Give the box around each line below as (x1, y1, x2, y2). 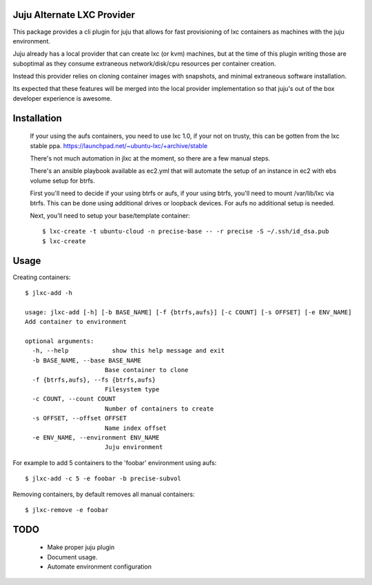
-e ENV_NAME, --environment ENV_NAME (32, 433, 160, 441)
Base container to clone (104, 366, 189, 374)
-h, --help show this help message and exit (32, 347, 225, 355)
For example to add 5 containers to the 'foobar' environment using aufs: (12, 458, 217, 466)
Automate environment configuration (47, 562, 152, 571)
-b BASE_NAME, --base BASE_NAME (32, 356, 141, 365)
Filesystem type (104, 385, 160, 393)
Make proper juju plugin (47, 543, 115, 551)
